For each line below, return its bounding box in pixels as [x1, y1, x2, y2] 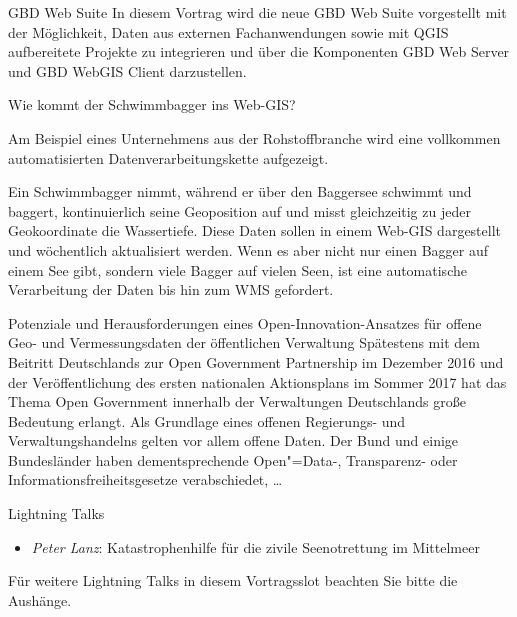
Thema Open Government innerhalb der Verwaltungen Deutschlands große [8, 391, 466, 412]
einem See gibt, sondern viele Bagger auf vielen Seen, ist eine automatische [8, 259, 467, 280]
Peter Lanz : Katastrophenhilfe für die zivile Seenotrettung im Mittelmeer [31, 536, 480, 557]
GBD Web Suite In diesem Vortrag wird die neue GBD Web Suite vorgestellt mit [8, 2, 507, 22]
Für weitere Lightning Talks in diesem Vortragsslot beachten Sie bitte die [8, 570, 458, 591]
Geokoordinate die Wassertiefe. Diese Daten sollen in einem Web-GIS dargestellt [8, 220, 502, 241]
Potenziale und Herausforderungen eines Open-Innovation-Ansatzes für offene [8, 312, 482, 333]
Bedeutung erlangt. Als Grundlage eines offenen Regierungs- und [8, 410, 406, 431]
